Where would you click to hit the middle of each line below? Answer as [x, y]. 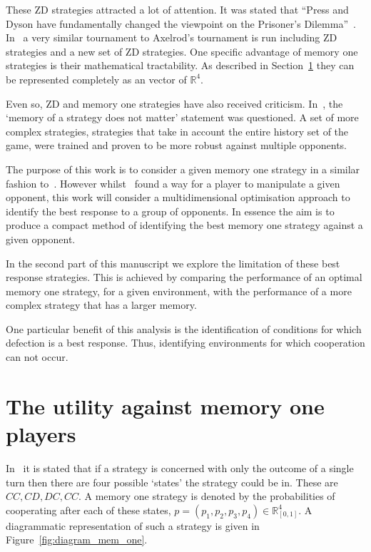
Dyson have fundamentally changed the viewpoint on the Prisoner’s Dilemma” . [181, 23]
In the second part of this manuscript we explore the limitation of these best [173, 263]
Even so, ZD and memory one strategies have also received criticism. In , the [174, 103]
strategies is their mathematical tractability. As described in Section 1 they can [180, 65]
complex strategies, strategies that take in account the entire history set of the [177, 131]
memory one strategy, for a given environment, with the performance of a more [179, 291]
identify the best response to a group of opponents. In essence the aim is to [170, 211]
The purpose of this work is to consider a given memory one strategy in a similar [183, 169]
